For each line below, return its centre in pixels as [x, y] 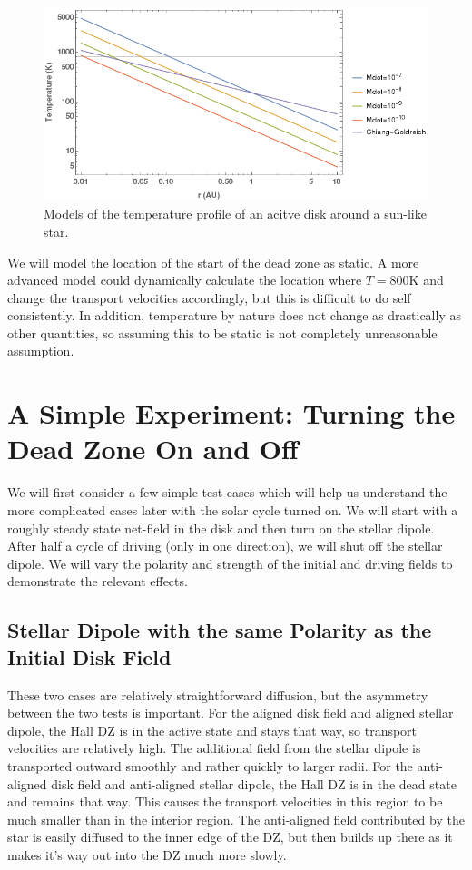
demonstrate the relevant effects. [98, 581]
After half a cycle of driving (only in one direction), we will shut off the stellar [225, 546]
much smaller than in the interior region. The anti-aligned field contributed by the [236, 819]
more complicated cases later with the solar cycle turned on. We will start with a [233, 509]
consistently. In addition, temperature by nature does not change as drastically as [234, 315]
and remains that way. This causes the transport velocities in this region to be [225, 802]
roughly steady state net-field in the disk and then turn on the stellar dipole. [221, 528]
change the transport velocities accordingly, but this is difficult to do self [209, 297]
